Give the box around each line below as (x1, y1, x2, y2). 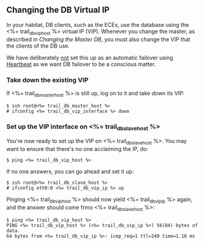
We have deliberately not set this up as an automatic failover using (6, 54, 173, 61)
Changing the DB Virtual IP (6, 5, 110, 15)
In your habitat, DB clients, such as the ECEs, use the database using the (6, 21, 189, 28)
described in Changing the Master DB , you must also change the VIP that (6, 35, 191, 43)
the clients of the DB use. (6, 42, 70, 49)
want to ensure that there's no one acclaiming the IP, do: (6, 145, 148, 153)
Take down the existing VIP (6, 76, 89, 84)
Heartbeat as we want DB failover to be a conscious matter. (6, 60, 156, 68)
